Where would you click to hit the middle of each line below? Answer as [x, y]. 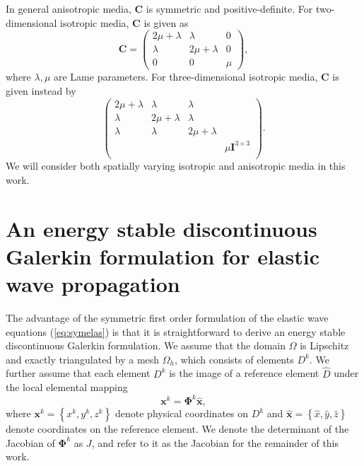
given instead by [41, 90]
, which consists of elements [234, 359]
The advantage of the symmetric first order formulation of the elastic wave [167, 317]
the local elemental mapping [67, 387]
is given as [166, 22]
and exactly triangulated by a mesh [83, 359]
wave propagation [93, 284]
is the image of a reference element [244, 373]
